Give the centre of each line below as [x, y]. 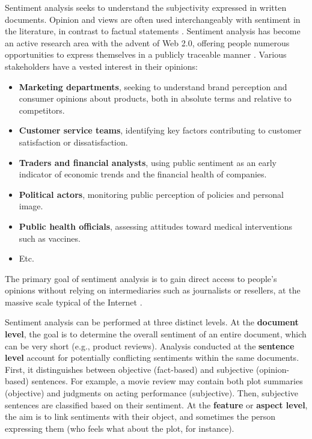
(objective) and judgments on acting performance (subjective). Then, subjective [151, 393]
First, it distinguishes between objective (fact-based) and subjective [129, 369]
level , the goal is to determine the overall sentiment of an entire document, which [156, 334]
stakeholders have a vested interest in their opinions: [101, 66]
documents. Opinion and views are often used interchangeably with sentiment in [153, 19]
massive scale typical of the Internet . [74, 302]
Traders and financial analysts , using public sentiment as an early [148, 162]
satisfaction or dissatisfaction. [73, 142]
